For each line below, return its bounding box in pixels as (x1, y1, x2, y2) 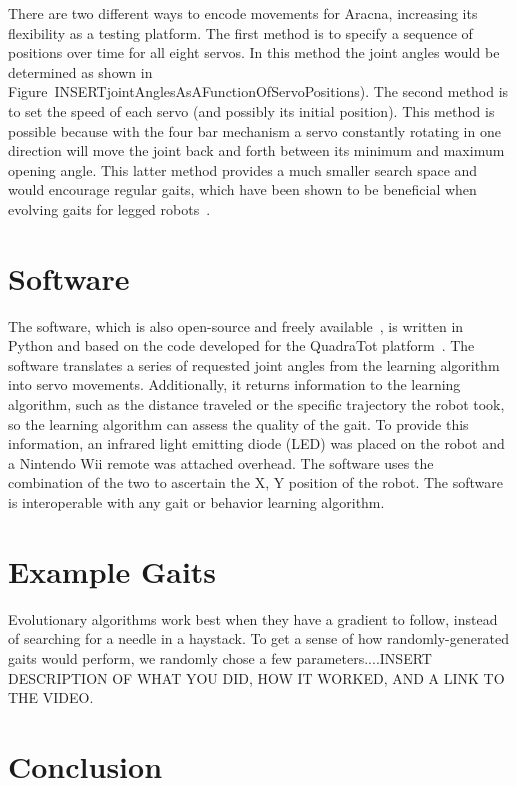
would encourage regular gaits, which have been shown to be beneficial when (8, 179, 477, 200)
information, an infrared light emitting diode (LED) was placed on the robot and (8, 433, 505, 454)
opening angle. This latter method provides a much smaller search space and (8, 159, 478, 180)
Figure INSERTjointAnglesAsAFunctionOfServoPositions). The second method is (8, 81, 509, 102)
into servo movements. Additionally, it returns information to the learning (8, 374, 461, 395)
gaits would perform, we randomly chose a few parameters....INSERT (8, 647, 432, 668)
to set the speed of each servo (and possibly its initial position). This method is (8, 100, 495, 121)
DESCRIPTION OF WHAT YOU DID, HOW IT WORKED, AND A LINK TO (8, 667, 505, 688)
